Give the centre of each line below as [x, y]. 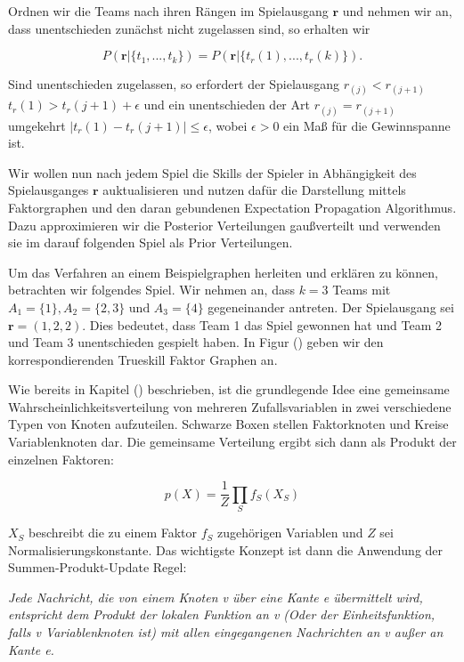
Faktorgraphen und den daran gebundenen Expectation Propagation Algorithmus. [232, 207]
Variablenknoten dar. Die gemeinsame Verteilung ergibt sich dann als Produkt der [232, 442]
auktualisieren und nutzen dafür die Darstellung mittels [254, 190]
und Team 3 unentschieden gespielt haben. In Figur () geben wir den [196, 342]
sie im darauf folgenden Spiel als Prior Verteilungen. [151, 242]
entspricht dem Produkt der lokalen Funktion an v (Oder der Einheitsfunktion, [222, 614]
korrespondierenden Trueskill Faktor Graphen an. [143, 359]
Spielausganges [49, 190]
